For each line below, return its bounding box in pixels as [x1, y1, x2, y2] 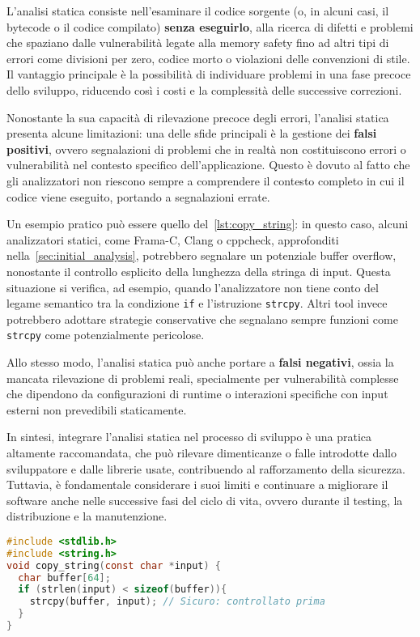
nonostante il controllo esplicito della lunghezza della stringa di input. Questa [6, 262, 391, 279]
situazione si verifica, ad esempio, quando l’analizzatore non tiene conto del [6, 278, 379, 295]
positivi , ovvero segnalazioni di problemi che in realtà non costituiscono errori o [6, 140, 406, 157]
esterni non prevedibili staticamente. [6, 401, 187, 418]
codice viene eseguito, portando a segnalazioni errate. [6, 188, 270, 205]
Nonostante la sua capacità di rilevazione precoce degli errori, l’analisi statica [6, 108, 389, 125]
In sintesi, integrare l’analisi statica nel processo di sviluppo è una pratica [6, 428, 372, 445]
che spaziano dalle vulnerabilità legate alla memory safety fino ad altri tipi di [6, 34, 389, 51]
